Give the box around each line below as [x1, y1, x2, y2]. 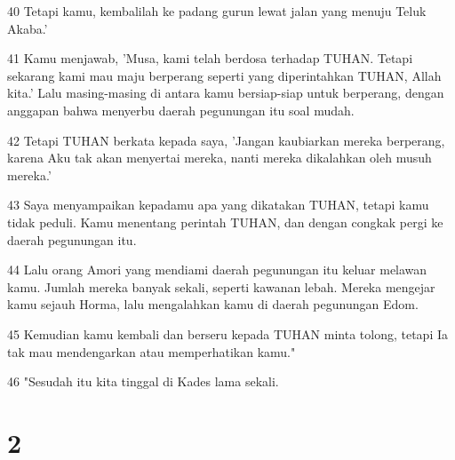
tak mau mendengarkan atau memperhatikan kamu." [7, 342, 296, 361]
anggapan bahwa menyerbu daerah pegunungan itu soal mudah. [7, 100, 355, 119]
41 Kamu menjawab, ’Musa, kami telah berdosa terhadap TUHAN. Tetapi [7, 49, 413, 67]
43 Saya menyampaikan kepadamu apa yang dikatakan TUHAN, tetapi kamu [7, 195, 429, 214]
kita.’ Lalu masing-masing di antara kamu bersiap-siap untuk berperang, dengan [7, 83, 444, 102]
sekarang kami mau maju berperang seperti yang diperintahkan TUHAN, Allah [7, 66, 442, 84]
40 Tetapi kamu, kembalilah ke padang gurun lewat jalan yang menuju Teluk [7, 2, 427, 20]
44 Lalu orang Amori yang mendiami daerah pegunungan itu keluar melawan [7, 260, 427, 279]
